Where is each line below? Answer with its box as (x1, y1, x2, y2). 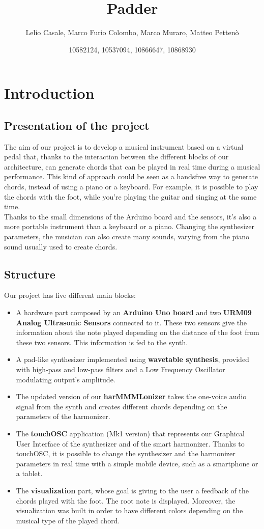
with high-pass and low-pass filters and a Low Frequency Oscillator (16, 364, 225, 374)
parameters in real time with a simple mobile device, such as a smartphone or (16, 458, 258, 468)
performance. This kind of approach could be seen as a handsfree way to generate (4, 171, 258, 182)
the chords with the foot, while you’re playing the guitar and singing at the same (4, 191, 257, 202)
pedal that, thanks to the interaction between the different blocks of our (4, 151, 229, 162)
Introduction (4, 82, 95, 103)
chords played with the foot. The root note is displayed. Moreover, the (16, 495, 236, 506)
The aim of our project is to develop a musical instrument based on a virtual (4, 141, 244, 152)
